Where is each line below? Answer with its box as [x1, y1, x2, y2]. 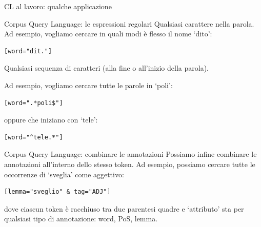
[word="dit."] [4, 47, 52, 55]
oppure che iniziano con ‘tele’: [4, 114, 98, 125]
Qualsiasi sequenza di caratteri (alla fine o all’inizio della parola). [4, 63, 209, 73]
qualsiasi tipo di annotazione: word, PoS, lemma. [4, 213, 158, 224]
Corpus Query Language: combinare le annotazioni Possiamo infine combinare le [4, 149, 257, 159]
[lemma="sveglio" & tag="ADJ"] [4, 188, 111, 196]
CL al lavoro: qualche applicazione [4, 1, 112, 11]
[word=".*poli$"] [4, 99, 63, 107]
